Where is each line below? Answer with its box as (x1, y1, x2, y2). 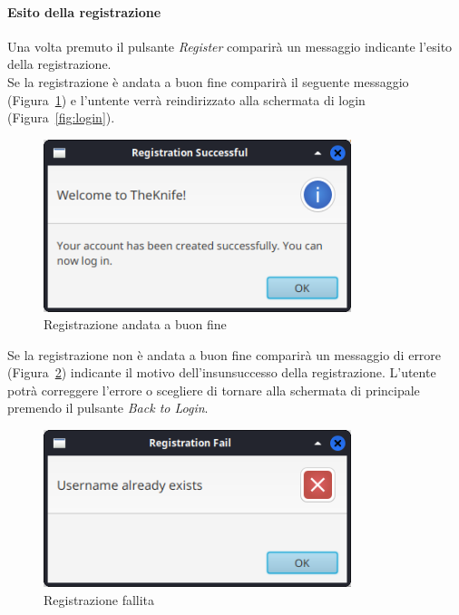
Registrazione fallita (44, 590, 155, 609)
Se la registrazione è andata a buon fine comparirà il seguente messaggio (7, 72, 409, 91)
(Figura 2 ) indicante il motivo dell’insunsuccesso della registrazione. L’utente (7, 363, 436, 382)
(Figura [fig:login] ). (7, 108, 115, 127)
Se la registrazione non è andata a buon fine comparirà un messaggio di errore (7, 345, 442, 364)
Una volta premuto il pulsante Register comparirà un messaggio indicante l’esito (7, 36, 453, 55)
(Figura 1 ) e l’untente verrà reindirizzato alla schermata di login (7, 90, 366, 109)
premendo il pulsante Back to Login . (7, 398, 209, 417)
